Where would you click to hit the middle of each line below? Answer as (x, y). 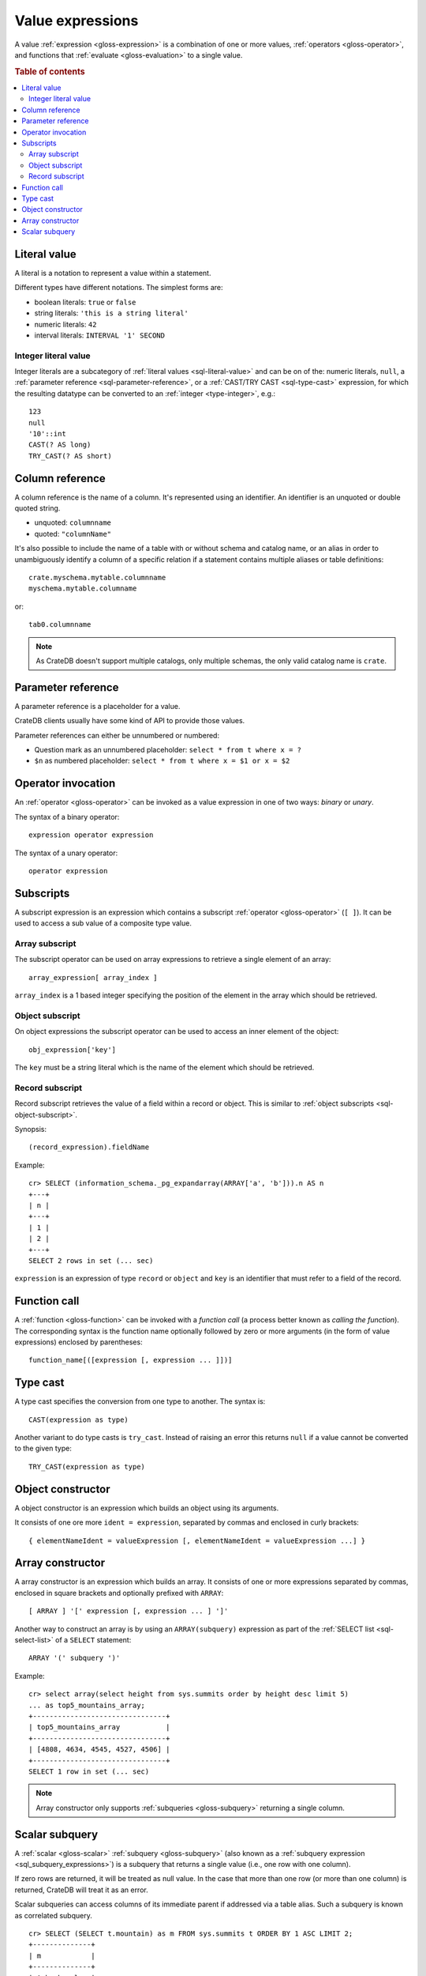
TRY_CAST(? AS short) (70, 456)
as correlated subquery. (53, 1915)
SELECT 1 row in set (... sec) (89, 1771)
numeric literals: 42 (65, 324)
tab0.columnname (60, 625)
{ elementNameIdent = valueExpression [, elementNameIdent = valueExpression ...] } (197, 1540)
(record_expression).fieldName (89, 1147)
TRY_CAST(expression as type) (87, 1467)
